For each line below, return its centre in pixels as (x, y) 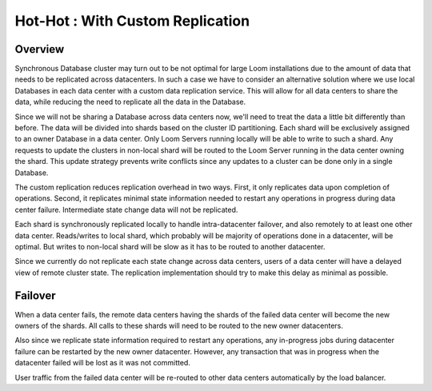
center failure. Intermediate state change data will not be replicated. (126, 209)
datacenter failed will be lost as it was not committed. (103, 363)
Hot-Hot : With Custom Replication (132, 21)
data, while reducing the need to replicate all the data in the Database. (130, 102)
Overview (40, 49)
